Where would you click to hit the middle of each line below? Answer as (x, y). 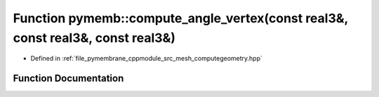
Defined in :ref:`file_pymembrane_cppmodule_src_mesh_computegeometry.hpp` (147, 59)
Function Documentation (68, 79)
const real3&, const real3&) (94, 38)
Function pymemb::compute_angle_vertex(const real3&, (181, 18)
